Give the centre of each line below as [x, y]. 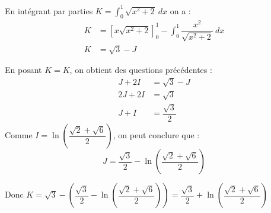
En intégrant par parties [49, 10]
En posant [23, 70]
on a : [180, 10]
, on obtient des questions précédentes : [141, 70]
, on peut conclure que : [156, 135]
